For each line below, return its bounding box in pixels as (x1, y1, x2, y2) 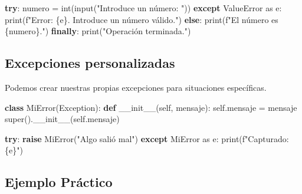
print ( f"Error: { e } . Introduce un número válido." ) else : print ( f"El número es (5, 13, 278, 25)
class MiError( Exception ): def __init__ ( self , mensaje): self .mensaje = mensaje (5, 101, 297, 113)
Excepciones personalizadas (5, 54, 175, 72)
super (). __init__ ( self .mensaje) (5, 113, 120, 125)
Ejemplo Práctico (5, 173, 113, 191)
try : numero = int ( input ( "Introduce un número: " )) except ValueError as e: (5, 2, 282, 14)
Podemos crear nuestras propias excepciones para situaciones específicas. (5, 81, 267, 93)
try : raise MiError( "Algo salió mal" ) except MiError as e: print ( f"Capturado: (5, 132, 289, 144)
